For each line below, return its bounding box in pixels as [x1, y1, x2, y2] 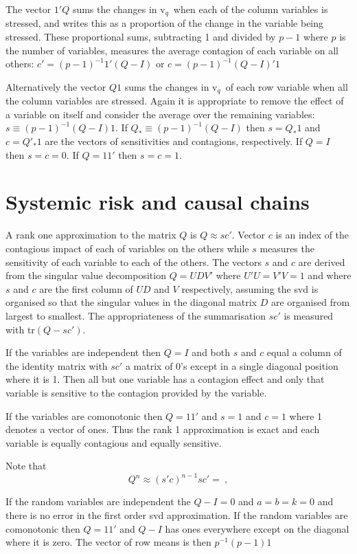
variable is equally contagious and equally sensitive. [5, 435, 222, 450]
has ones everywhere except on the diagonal [165, 521, 349, 535]
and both [192, 345, 230, 359]
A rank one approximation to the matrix [5, 228, 176, 242]
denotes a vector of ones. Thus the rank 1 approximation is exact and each [5, 422, 320, 436]
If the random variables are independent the [5, 494, 191, 509]
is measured [284, 308, 334, 322]
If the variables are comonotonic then [5, 408, 163, 423]
